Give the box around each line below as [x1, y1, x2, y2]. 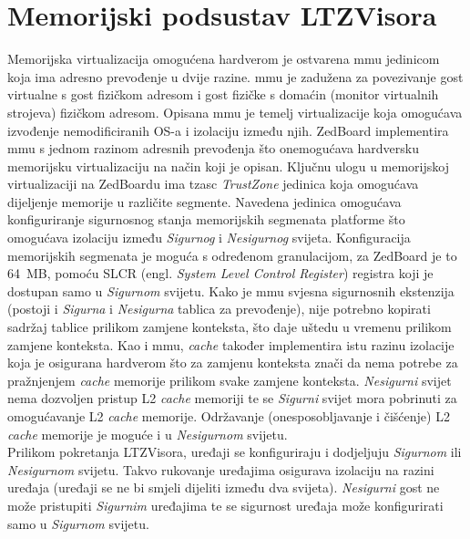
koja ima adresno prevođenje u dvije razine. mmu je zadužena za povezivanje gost [7, 67, 464, 86]
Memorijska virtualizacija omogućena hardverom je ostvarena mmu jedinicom [7, 49, 440, 68]
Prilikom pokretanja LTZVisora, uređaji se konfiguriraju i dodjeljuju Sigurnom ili [7, 442, 462, 461]
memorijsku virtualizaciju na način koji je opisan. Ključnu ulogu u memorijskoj [7, 156, 449, 175]
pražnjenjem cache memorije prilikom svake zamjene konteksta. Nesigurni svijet [7, 370, 452, 389]
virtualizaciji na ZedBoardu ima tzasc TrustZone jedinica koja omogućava [7, 174, 419, 193]
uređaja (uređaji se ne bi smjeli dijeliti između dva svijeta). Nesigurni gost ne [7, 478, 440, 497]
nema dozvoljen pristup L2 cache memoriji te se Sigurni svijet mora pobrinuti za [7, 389, 457, 408]
